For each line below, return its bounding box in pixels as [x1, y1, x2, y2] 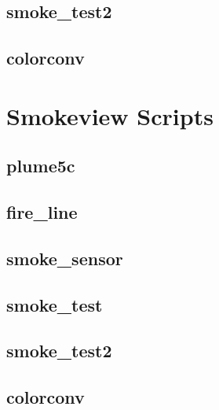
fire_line [6, 200, 78, 224]
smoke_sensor [6, 246, 123, 270]
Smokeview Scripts [6, 99, 214, 131]
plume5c [6, 153, 75, 178]
